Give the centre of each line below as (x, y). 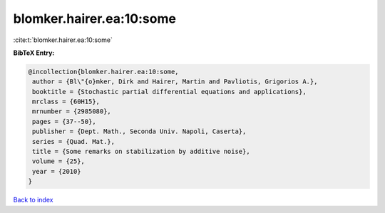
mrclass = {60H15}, (66, 102)
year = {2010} (57, 171)
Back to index (33, 200)
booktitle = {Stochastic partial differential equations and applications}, (169, 92)
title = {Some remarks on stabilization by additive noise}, (141, 152)
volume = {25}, (59, 161)
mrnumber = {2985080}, (72, 111)
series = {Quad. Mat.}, (74, 141)
